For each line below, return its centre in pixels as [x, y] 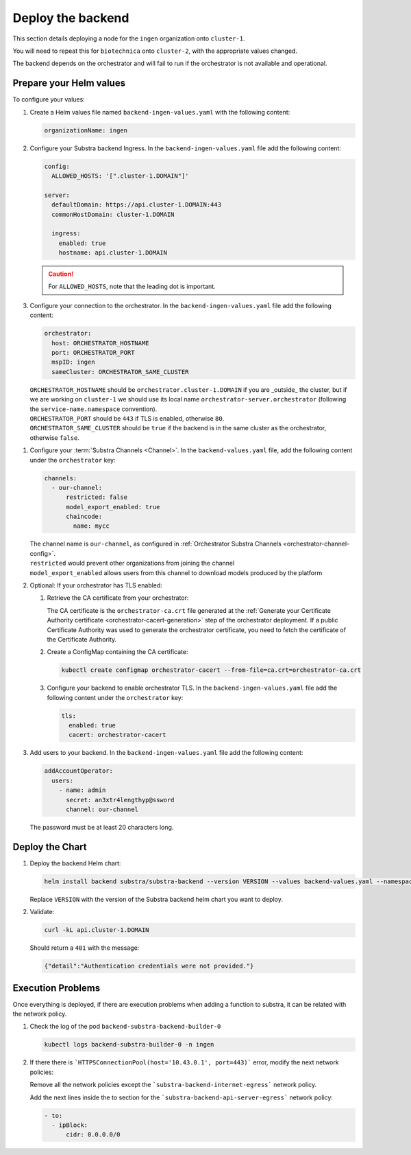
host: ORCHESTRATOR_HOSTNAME [101, 343]
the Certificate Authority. [82, 639]
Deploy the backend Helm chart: [75, 863]
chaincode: [84, 517]
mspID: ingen [73, 362]
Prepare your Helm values [69, 83]
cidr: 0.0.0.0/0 [93, 1135]
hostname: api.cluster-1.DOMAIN [113, 253]
